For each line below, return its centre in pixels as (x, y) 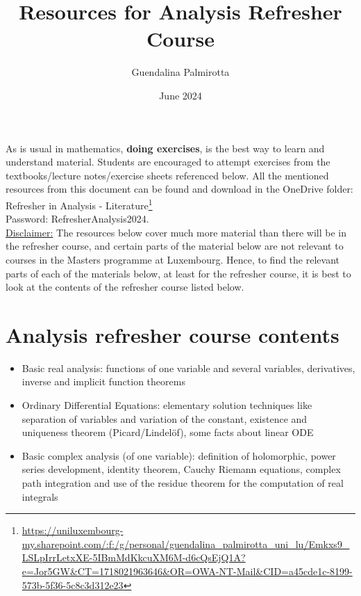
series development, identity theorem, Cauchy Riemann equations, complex (181, 469)
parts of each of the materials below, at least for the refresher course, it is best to (178, 273)
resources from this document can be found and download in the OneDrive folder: (179, 189)
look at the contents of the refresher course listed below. (125, 287)
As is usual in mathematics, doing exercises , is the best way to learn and (165, 148)
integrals (40, 496)
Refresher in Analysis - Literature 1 (79, 204)
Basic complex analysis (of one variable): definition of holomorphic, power (179, 455)
